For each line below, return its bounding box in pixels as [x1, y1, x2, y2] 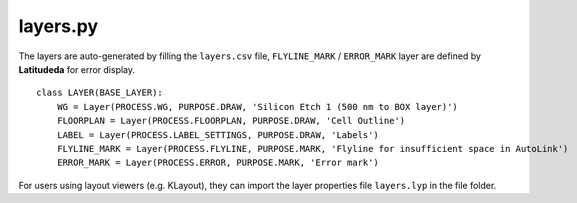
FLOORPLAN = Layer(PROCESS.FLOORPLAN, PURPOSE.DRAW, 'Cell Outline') [56, 115, 406, 127]
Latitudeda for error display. [18, 63, 135, 75]
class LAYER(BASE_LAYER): [36, 87, 164, 99]
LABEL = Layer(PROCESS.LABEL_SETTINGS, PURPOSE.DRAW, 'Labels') [56, 129, 379, 140]
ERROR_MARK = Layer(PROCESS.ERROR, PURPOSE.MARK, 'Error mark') [56, 157, 379, 169]
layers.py [18, 15, 99, 37]
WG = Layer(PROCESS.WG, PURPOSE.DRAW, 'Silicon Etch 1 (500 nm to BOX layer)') [56, 101, 459, 112]
